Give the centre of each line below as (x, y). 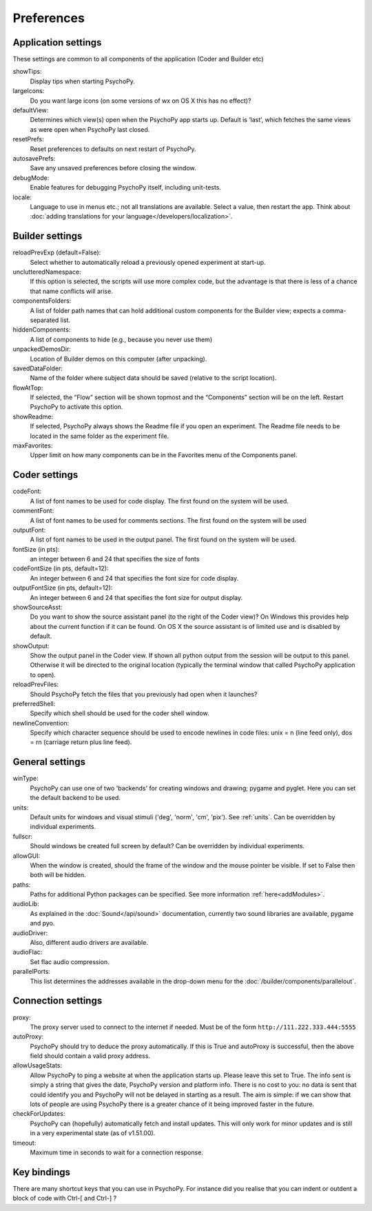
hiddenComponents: (42, 330)
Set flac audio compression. (70, 961)
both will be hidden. (58, 875)
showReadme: (33, 417)
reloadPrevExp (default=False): (57, 252)
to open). (43, 674)
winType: (25, 779)
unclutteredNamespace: (47, 272)
